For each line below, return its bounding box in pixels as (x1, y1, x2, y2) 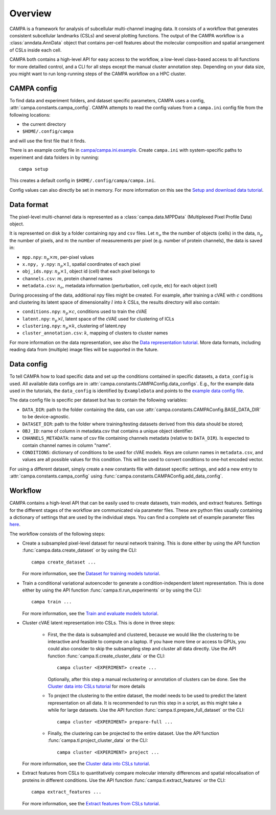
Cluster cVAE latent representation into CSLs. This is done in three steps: (22, 620, 176, 626)
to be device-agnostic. (22, 414, 70, 420)
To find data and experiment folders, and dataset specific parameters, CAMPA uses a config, (9, 97, 205, 103)
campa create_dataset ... (31, 559, 97, 565)
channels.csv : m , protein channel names (22, 275, 112, 281)
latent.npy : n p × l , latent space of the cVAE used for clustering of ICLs (22, 315, 174, 323)
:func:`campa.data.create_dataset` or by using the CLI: (22, 547, 137, 553)
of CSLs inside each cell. (9, 47, 62, 53)
